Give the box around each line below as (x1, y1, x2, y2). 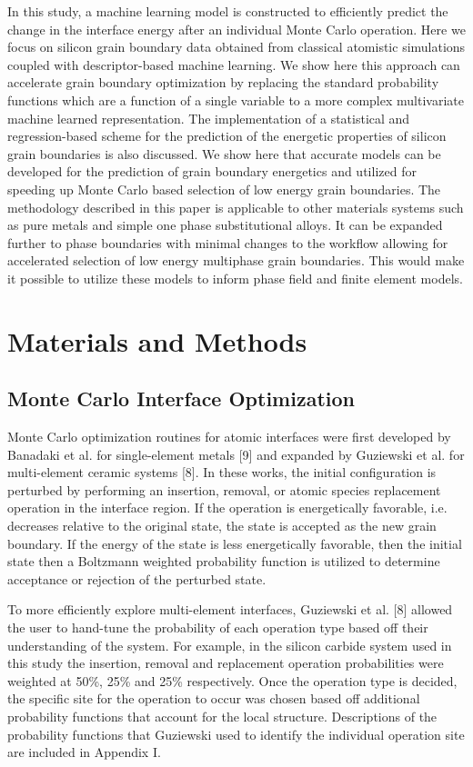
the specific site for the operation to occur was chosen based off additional (7, 689, 420, 708)
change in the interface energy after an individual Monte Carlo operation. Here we (7, 19, 466, 38)
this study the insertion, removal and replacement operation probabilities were (7, 653, 444, 672)
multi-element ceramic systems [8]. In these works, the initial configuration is (7, 463, 437, 482)
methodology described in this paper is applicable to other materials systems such (7, 197, 464, 216)
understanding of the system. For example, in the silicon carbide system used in (7, 635, 452, 654)
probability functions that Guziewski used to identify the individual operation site (7, 724, 465, 743)
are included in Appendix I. (7, 742, 161, 762)
